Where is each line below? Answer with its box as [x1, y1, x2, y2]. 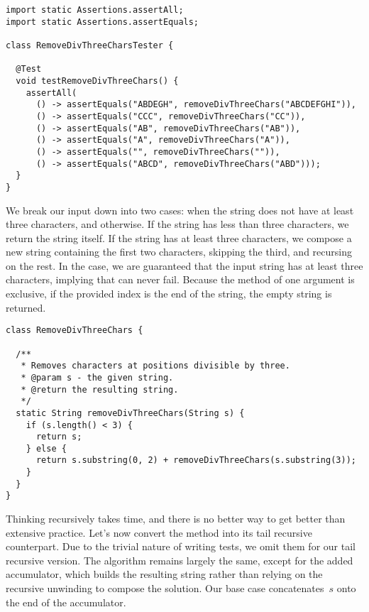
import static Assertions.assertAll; [6, 5, 184, 15]
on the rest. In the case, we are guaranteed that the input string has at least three [6, 258, 363, 273]
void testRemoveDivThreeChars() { [16, 75, 179, 86]
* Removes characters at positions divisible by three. [21, 361, 290, 371]
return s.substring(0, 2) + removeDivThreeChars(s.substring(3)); [35, 455, 356, 466]
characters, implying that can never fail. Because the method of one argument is [6, 272, 355, 287]
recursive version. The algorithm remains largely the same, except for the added [6, 552, 353, 567]
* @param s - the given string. [21, 372, 174, 383]
